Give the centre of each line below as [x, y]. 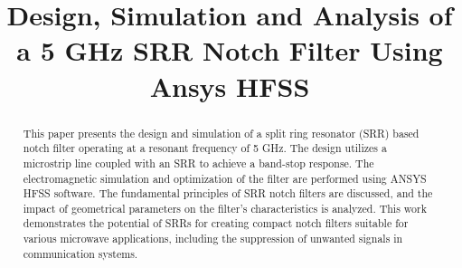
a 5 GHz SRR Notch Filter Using [230, 50]
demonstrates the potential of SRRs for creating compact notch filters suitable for [216, 223]
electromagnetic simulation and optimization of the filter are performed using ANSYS [225, 178]
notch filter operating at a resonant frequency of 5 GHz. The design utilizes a [205, 148]
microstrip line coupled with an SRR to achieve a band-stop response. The [198, 163]
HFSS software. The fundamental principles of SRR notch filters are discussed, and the [228, 193]
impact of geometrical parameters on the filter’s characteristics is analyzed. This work [225, 208]
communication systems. [80, 253]
